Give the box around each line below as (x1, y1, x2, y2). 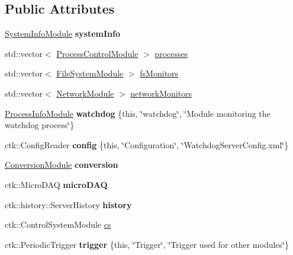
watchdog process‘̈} (5, 119, 75, 131)
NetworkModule (56, 87, 114, 99)
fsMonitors (140, 67, 179, 79)
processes (154, 47, 188, 59)
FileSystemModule (56, 67, 124, 79)
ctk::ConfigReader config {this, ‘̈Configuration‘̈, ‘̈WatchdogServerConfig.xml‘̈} (5, 138, 289, 151)
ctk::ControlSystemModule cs (5, 218, 111, 231)
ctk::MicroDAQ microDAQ (5, 178, 108, 190)
